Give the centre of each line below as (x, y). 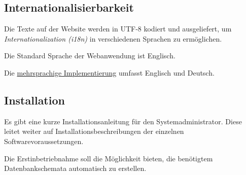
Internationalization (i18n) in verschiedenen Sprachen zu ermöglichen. (113, 38)
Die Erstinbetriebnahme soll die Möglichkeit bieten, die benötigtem (109, 158)
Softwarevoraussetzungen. (44, 141)
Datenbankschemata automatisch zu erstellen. (75, 168)
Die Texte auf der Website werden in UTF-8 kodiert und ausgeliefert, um (118, 29)
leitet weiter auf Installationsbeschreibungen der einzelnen (94, 131)
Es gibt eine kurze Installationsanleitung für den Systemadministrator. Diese (123, 121)
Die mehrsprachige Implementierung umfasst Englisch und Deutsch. (109, 72)
